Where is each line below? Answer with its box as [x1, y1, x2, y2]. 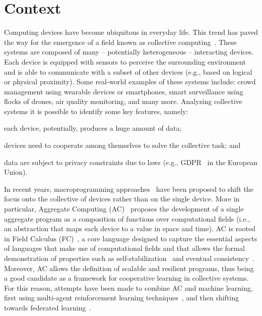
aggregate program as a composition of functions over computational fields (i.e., [4, 213, 250, 224]
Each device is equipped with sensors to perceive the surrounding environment [4, 56, 246, 67]
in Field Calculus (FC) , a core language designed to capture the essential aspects [4, 233, 257, 243]
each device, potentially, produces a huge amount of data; [4, 123, 182, 133]
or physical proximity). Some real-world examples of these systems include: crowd [4, 76, 256, 87]
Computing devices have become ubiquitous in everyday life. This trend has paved [4, 27, 258, 37]
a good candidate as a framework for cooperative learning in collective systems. [4, 273, 249, 283]
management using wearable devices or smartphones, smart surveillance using [4, 86, 243, 96]
